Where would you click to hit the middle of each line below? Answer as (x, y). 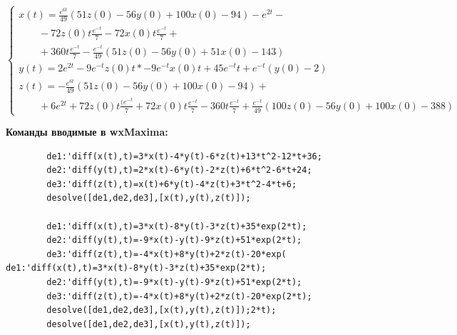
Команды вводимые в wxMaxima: (87, 132)
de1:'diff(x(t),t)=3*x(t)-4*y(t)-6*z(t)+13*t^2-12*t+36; (184, 156)
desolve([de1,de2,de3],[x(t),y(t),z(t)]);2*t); (161, 310)
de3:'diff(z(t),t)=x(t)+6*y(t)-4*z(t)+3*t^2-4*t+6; (172, 184)
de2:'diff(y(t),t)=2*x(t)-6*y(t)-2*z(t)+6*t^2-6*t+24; (179, 170)
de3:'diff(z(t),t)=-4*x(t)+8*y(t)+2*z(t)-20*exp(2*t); (179, 296)
